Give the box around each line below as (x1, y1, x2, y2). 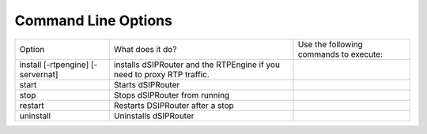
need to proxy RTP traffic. (113, 69, 210, 80)
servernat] (19, 69, 59, 80)
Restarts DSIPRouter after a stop (113, 99, 235, 110)
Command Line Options (14, 12, 173, 29)
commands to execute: (297, 48, 384, 59)
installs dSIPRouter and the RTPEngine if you (113, 59, 281, 70)
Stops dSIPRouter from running (113, 89, 230, 100)
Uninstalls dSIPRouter (113, 110, 195, 121)
